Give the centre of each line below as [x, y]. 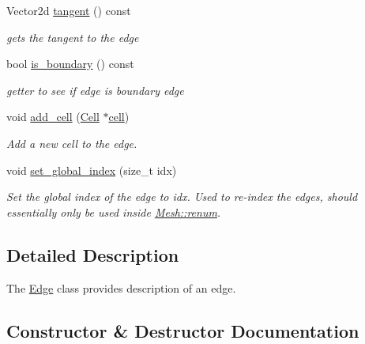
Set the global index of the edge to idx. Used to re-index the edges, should [182, 197]
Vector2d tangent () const [69, 10]
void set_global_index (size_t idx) [92, 170]
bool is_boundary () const [70, 64]
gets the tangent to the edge [73, 37]
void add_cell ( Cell [53, 117]
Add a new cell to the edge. [72, 143]
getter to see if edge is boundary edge [95, 90]
